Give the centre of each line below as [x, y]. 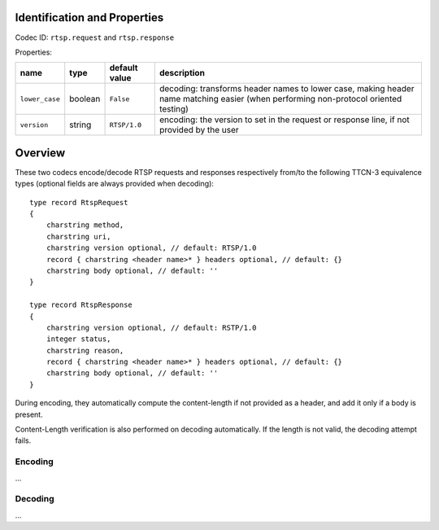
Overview [40, 153]
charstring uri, [78, 237]
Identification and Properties [89, 18]
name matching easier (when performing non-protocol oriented [280, 99]
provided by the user [199, 130]
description [182, 73]
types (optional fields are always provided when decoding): [115, 184]
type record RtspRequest [79, 202]
